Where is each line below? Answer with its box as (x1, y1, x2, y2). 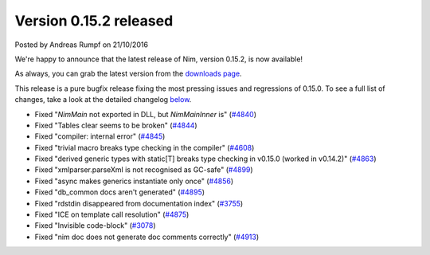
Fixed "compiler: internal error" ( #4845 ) (34, 131, 166, 141)
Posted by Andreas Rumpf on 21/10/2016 (14, 40, 149, 49)
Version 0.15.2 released (14, 12, 174, 29)
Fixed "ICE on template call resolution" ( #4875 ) (34, 210, 190, 219)
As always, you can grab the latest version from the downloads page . (14, 69, 242, 79)
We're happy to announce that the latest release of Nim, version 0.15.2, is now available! (14, 54, 303, 64)
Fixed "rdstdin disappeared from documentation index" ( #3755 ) (34, 198, 244, 208)
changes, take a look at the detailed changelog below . (14, 95, 192, 104)
